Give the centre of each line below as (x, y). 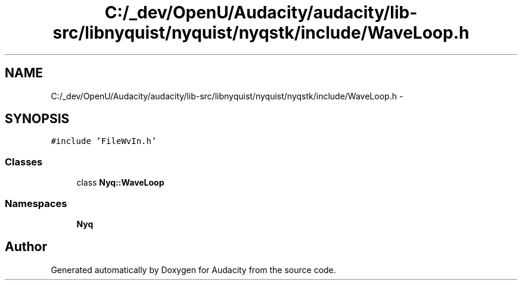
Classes (24, 162)
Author (26, 247)
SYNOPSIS (37, 119)
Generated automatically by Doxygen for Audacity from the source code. (193, 270)
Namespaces (36, 203)
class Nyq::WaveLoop (120, 183)
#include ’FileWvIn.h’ (104, 141)
